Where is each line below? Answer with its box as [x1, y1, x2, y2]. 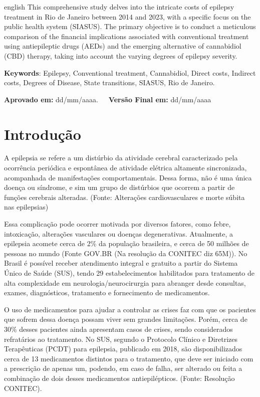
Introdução [4, 123, 81, 144]
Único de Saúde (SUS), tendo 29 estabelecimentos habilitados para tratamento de [4, 268, 255, 278]
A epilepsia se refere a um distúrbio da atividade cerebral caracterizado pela [4, 152, 238, 163]
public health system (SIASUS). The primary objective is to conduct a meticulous [4, 21, 256, 32]
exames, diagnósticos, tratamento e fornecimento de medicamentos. [4, 287, 210, 298]
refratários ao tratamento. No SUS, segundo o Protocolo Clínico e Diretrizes [4, 333, 238, 344]
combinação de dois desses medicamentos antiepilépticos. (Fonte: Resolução [4, 372, 235, 383]
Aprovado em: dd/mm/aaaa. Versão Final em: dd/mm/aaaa [4, 94, 211, 104]
